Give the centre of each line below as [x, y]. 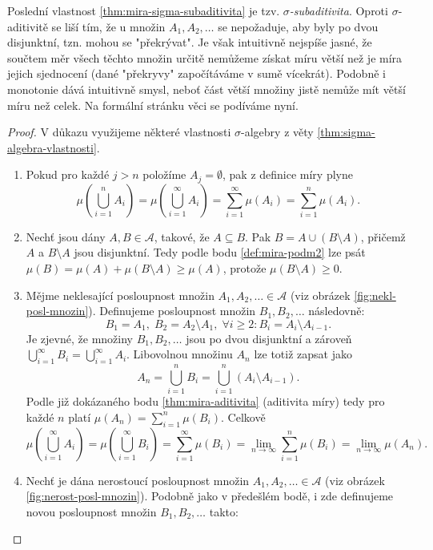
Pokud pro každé [68, 174]
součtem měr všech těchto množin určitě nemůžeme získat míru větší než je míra [205, 57]
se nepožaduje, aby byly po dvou [298, 26]
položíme [164, 174]
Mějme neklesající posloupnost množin [120, 295]
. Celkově [243, 417]
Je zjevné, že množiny [79, 338]
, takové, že [182, 236]
